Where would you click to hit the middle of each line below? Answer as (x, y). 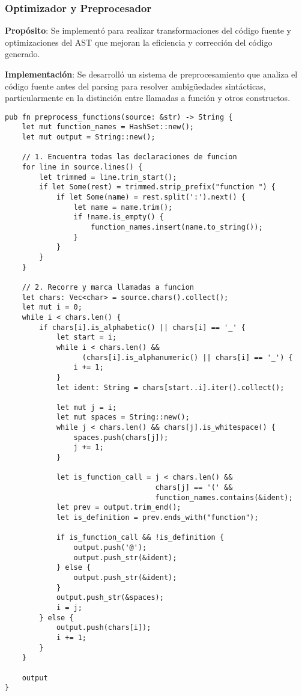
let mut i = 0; (52, 307)
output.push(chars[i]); (104, 628)
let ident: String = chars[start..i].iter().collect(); (170, 387)
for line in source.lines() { (82, 167)
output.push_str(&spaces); (110, 598)
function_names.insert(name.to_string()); (177, 227)
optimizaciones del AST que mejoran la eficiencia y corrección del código (139, 42)
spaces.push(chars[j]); (121, 437)
